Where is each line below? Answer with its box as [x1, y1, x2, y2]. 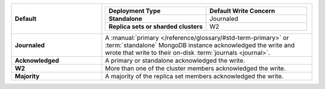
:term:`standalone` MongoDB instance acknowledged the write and [105, 41, 295, 49]
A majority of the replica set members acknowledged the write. [105, 72, 284, 80]
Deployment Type [108, 7, 161, 15]
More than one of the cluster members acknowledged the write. [105, 65, 286, 72]
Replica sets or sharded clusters [108, 23, 203, 30]
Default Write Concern [209, 7, 275, 15]
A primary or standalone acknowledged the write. [105, 57, 246, 65]
